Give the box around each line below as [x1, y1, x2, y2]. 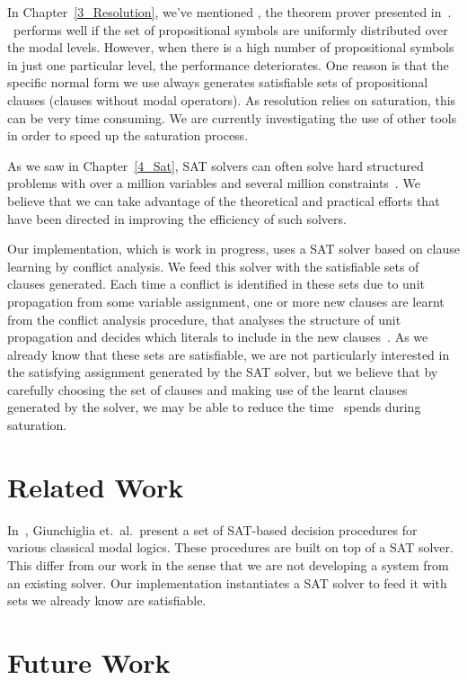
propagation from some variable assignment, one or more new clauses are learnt [7, 291, 445, 310]
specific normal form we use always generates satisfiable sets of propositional [7, 73, 428, 92]
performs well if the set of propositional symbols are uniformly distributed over [13, 20, 448, 39]
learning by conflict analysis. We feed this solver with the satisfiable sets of [7, 256, 419, 275]
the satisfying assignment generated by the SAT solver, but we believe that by [7, 362, 438, 381]
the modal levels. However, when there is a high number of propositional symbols [7, 38, 454, 57]
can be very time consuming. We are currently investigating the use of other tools [7, 108, 457, 127]
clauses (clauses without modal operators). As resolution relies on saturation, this [7, 90, 456, 109]
